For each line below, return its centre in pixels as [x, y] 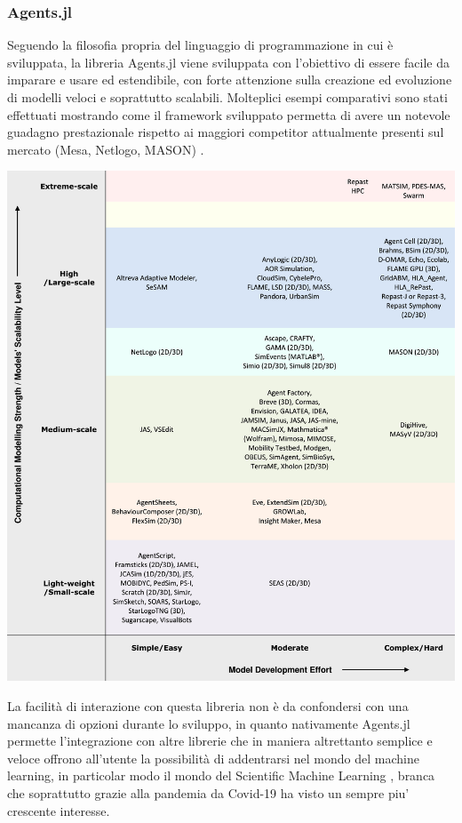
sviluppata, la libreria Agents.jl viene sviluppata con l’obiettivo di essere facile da [228, 62]
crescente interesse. [59, 810]
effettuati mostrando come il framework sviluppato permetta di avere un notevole [229, 114]
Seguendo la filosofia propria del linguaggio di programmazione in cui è [200, 45]
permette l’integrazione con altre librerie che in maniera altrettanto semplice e [220, 741]
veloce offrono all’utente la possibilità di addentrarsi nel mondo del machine [213, 758]
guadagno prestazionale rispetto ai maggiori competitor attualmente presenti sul [226, 132]
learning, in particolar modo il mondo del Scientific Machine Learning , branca [221, 775]
